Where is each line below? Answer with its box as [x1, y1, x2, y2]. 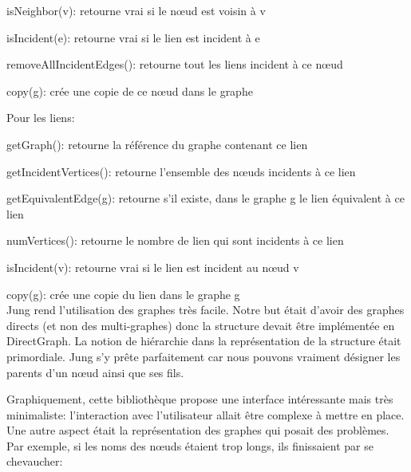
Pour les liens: [6, 109, 75, 126]
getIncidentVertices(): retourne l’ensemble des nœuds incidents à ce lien [6, 163, 356, 179]
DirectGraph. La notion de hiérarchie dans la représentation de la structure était [6, 332, 401, 349]
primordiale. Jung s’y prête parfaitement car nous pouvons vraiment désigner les [6, 348, 401, 364]
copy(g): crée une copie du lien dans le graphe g [6, 285, 240, 302]
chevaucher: [6, 453, 63, 470]
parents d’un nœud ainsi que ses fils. [6, 364, 184, 380]
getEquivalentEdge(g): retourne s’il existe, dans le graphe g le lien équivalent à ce [6, 190, 405, 206]
